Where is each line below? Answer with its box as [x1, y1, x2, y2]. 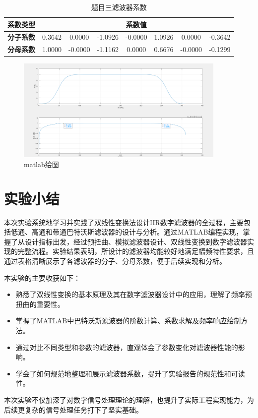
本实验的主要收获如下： [4, 272, 80, 283]
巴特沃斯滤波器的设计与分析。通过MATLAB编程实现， [66, 227, 243, 237]
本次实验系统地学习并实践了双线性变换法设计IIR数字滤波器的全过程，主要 [4, 217, 244, 227]
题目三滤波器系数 [91, 2, 147, 12]
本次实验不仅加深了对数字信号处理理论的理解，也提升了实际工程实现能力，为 [4, 394, 254, 405]
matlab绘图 [24, 159, 59, 169]
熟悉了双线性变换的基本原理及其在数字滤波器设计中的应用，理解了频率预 [15, 289, 252, 299]
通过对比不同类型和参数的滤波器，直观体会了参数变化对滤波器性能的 [15, 342, 238, 352]
